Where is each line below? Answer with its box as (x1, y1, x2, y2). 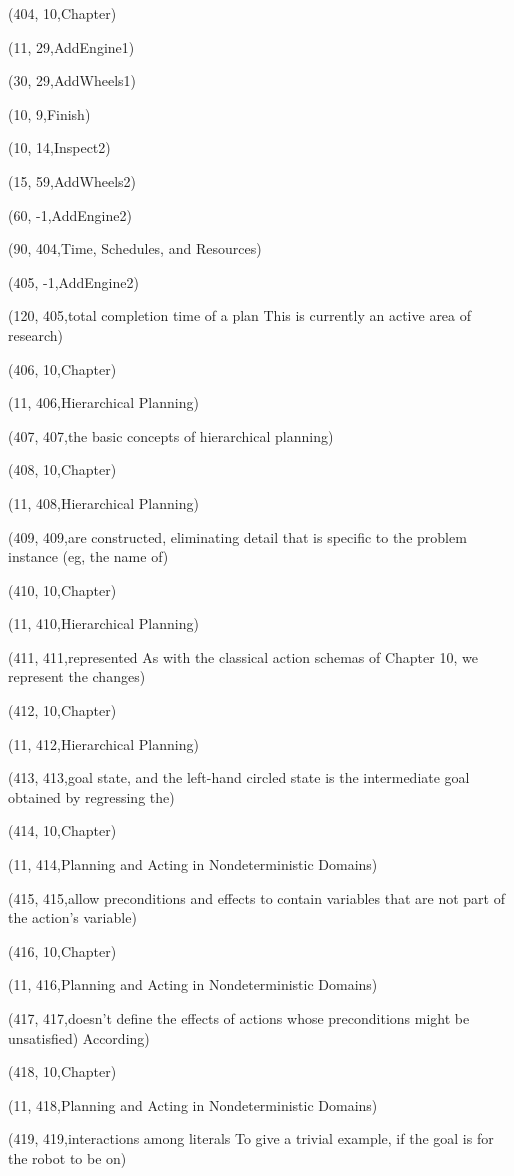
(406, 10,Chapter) (8, 358, 117, 379)
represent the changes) (8, 666, 146, 687)
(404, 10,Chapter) (8, 3, 117, 23)
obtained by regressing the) (8, 786, 175, 807)
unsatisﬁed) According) (8, 1027, 150, 1048)
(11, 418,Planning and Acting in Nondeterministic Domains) (8, 1094, 378, 1115)
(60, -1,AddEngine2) (8, 204, 132, 225)
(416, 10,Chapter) (8, 940, 117, 961)
